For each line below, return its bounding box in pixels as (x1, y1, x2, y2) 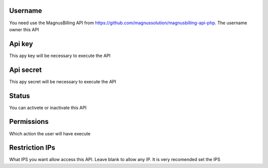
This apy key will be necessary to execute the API (9, 53, 111, 58)
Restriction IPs (9, 144, 56, 152)
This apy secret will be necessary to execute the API (9, 78, 117, 84)
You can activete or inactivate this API (9, 105, 87, 111)
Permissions (9, 117, 49, 126)
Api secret (9, 65, 42, 74)
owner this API (9, 26, 39, 32)
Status (9, 92, 30, 100)
